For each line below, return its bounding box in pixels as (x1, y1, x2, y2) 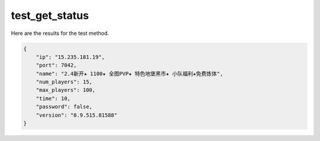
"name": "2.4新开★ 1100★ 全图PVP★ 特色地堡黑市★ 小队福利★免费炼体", (36, 70, 223, 77)
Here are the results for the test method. (11, 30, 110, 37)
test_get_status (11, 9, 89, 22)
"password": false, (36, 104, 93, 110)
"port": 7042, (36, 62, 77, 69)
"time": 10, (36, 95, 71, 102)
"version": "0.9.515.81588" (36, 111, 118, 118)
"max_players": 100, (36, 86, 96, 94)
